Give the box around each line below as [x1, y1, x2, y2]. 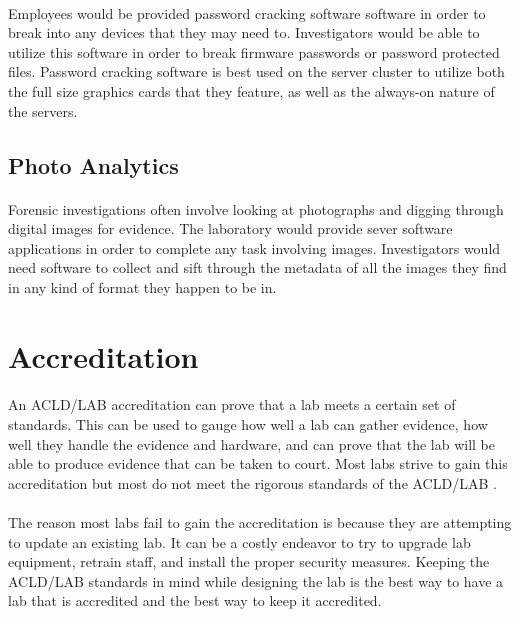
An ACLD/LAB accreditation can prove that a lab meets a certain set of [8, 394, 456, 415]
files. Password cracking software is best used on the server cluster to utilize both [8, 61, 505, 82]
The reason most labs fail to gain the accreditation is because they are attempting [8, 512, 512, 533]
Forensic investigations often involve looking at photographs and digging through [8, 198, 504, 219]
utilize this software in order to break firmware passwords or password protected [8, 41, 500, 62]
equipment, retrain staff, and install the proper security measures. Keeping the [8, 551, 490, 572]
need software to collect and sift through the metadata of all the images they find [8, 257, 507, 278]
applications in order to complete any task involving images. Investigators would [8, 237, 501, 258]
